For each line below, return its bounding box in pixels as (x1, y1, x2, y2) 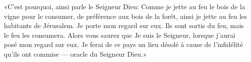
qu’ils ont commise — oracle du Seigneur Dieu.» (4, 48, 147, 59)
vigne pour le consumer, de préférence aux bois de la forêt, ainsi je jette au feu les (4, 11, 247, 21)
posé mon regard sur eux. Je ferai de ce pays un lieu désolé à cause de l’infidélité (4, 39, 243, 49)
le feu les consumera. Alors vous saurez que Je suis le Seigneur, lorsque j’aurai (4, 30, 235, 40)
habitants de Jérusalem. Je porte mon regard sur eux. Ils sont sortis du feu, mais (4, 20, 244, 31)
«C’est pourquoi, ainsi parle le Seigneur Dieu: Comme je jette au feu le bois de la (4, 1, 245, 11)
